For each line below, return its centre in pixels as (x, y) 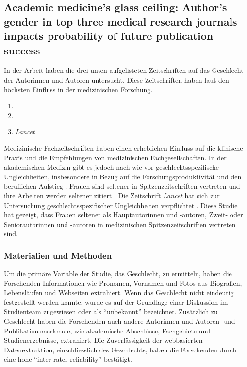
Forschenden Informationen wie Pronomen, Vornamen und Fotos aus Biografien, (123, 283)
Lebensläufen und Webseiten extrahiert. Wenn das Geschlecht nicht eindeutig (119, 292)
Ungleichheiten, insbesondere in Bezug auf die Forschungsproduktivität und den (123, 176)
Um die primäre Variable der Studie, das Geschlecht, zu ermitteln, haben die (118, 273)
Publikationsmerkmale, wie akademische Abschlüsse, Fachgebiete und (107, 330)
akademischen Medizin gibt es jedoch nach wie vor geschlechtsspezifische (111, 167)
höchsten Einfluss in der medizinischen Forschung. (78, 89)
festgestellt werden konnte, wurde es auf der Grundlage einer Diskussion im (116, 302)
